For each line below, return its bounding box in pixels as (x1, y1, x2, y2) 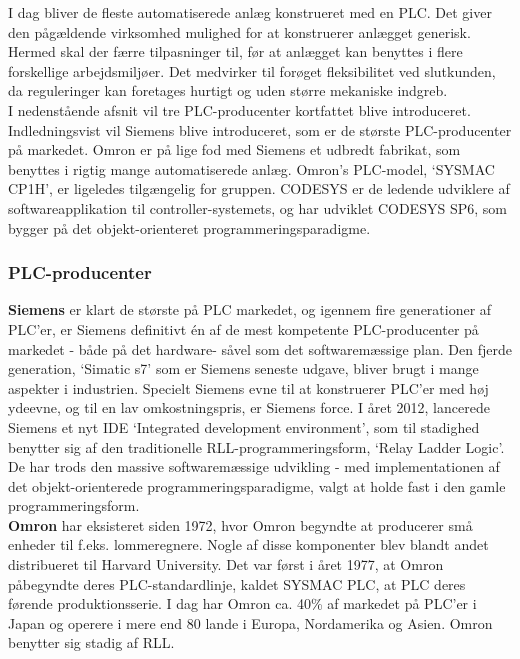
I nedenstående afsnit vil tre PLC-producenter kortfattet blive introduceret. (8, 99, 471, 120)
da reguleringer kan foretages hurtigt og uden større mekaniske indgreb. (8, 80, 448, 101)
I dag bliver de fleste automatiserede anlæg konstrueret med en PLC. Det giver (8, 2, 492, 22)
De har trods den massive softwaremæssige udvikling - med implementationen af (8, 456, 500, 477)
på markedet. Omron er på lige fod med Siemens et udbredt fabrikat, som (8, 139, 461, 160)
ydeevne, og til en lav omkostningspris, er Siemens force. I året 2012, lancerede (8, 397, 490, 418)
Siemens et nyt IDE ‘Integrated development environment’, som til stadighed (8, 416, 480, 437)
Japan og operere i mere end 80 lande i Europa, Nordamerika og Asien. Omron (8, 612, 493, 633)
